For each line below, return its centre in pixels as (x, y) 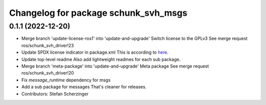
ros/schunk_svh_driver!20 (48, 73)
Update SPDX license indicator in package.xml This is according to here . (95, 52)
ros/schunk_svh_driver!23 (48, 45)
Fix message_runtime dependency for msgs (66, 80)
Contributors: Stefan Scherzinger (55, 94)
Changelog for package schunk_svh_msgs (98, 13)
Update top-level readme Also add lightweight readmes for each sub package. (101, 59)
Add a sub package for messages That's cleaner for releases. (84, 87)
